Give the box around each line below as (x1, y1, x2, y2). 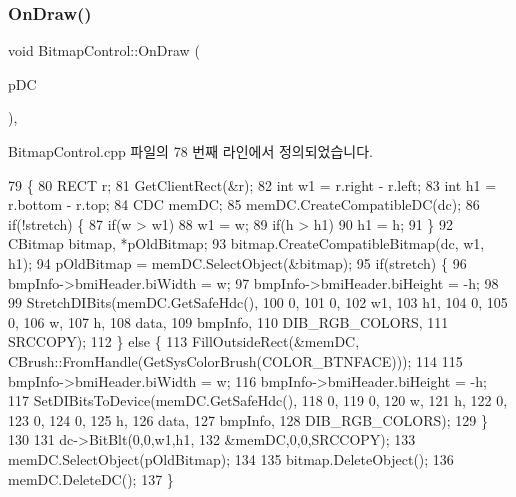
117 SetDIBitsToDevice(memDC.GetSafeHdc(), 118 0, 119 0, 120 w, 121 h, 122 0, (8, 390, 508, 411)
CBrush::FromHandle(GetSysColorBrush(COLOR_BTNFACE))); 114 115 (8, 350, 463, 371)
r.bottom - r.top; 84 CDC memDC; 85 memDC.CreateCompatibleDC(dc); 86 (8, 194, 480, 215)
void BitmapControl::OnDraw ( (8, 40, 200, 61)
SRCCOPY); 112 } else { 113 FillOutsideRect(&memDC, (8, 331, 360, 352)
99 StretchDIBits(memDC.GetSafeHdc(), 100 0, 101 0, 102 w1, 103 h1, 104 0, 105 (8, 292, 508, 313)
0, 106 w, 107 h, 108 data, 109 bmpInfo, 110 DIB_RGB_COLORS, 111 (8, 311, 449, 332)
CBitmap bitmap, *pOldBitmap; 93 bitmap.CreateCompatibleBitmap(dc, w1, (8, 233, 485, 254)
